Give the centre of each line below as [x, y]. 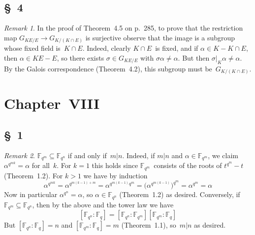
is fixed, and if [177, 48]
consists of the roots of [188, 165]
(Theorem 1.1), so [149, 225]
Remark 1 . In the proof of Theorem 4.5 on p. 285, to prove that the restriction [124, 28]
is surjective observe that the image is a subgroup [160, 37]
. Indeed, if [139, 155]
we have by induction [115, 175]
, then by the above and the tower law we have [103, 204]
